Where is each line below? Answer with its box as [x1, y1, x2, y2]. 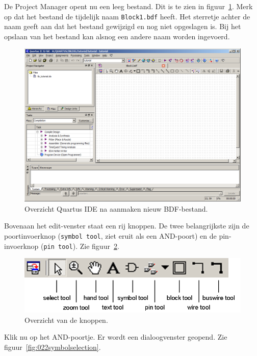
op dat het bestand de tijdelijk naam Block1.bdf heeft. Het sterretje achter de [4, 11, 250, 21]
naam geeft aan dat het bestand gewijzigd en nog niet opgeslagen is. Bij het [4, 21, 241, 32]
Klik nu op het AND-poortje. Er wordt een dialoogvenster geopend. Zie [4, 332, 227, 342]
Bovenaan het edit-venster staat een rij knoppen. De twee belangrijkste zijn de [4, 220, 249, 231]
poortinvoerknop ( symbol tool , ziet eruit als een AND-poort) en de [4, 231, 217, 241]
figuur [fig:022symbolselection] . [4, 342, 101, 352]
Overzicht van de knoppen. [24, 314, 108, 325]
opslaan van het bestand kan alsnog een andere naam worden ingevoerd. [4, 31, 230, 41]
